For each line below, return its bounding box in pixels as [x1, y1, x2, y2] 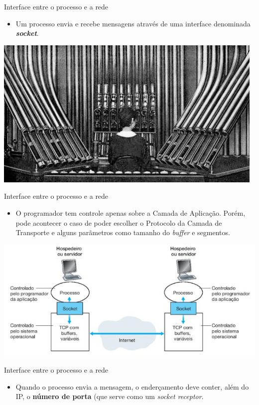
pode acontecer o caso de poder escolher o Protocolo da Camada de [15, 217, 222, 228]
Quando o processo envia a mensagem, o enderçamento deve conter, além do [15, 381, 249, 392]
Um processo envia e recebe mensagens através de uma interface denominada [15, 18, 251, 28]
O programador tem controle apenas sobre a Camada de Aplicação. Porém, [15, 207, 246, 218]
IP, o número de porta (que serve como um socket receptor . [15, 391, 204, 402]
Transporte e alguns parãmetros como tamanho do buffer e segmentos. [15, 227, 230, 238]
